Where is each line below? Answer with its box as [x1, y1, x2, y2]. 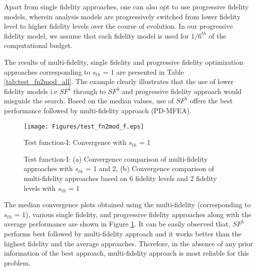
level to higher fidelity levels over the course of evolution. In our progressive [4, 21, 233, 31]
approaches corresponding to [4, 66, 90, 77]
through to [73, 86, 106, 96]
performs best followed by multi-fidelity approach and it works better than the [4, 228, 242, 238]
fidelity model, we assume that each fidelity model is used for [4, 30, 189, 41]
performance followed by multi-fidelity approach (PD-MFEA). [4, 105, 192, 115]
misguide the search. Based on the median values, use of [4, 95, 174, 106]
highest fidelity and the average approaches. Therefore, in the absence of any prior [4, 238, 253, 248]
